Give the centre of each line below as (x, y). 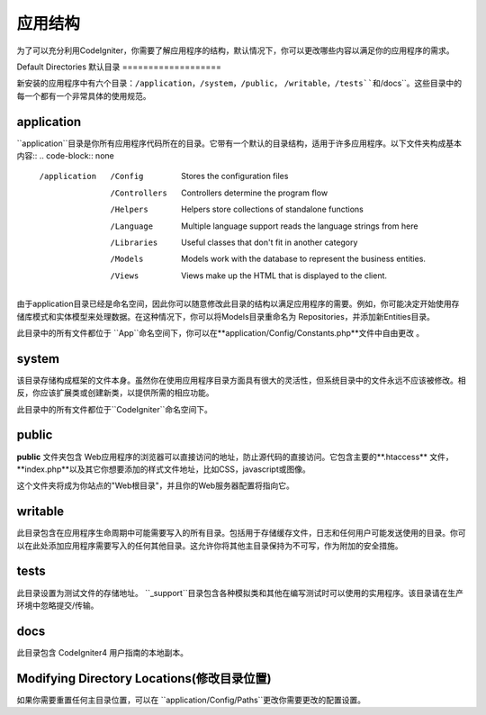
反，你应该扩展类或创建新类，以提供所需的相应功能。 (115, 393)
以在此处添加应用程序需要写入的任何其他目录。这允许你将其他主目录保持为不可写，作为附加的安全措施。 (210, 546)
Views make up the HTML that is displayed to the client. (284, 276)
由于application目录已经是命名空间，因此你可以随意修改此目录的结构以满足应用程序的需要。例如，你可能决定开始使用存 (238, 304)
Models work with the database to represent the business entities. (304, 259)
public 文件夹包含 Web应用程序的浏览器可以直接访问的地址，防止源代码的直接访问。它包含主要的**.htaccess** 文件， (235, 457)
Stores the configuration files (235, 176)
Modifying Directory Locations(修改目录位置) (144, 679)
